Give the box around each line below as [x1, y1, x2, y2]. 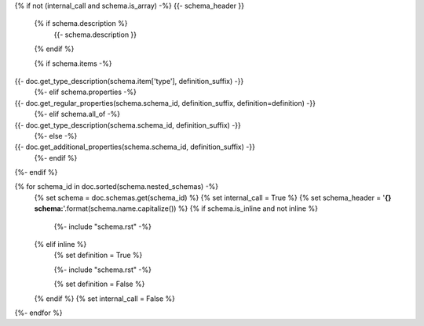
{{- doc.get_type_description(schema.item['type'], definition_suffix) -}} [14, 76, 244, 85]
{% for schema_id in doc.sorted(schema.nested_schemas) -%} [14, 182, 219, 191]
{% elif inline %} [34, 240, 87, 249]
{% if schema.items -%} [34, 59, 112, 68]
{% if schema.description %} [34, 19, 128, 28]
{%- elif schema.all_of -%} [34, 110, 121, 119]
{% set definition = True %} [53, 251, 143, 260]
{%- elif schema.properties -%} [34, 87, 137, 97]
